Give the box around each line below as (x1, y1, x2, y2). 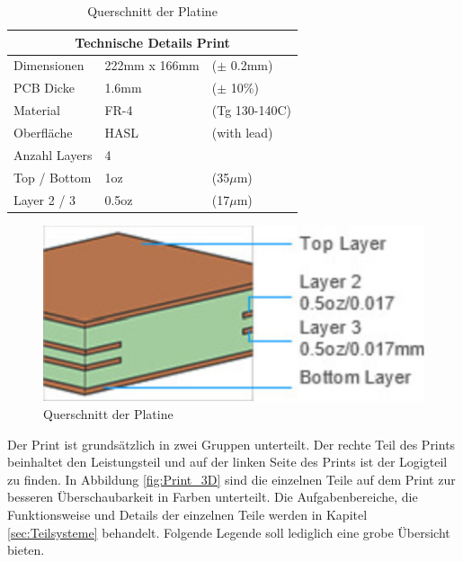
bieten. (7, 540, 45, 559)
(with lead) (211, 122, 273, 141)
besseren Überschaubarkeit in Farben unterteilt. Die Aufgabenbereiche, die (7, 487, 418, 506)
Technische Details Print (75, 32, 230, 51)
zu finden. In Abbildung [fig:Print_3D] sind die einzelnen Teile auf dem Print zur (7, 469, 456, 488)
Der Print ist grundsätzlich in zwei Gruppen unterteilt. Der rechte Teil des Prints (7, 434, 456, 453)
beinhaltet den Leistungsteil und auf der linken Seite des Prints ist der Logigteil (7, 452, 448, 471)
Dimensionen (13, 56, 85, 75)
